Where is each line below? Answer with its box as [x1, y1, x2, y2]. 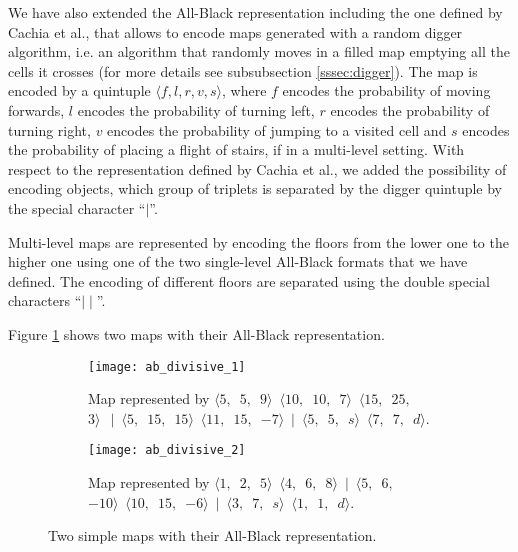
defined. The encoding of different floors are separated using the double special [8, 270, 490, 291]
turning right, [8, 119, 91, 140]
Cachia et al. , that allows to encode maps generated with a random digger [8, 21, 463, 42]
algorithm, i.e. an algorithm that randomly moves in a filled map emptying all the [8, 41, 510, 62]
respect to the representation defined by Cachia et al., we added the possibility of [8, 158, 507, 179]
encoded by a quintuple [8, 80, 151, 101]
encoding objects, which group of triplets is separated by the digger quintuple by [8, 178, 503, 199]
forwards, [8, 99, 65, 120]
